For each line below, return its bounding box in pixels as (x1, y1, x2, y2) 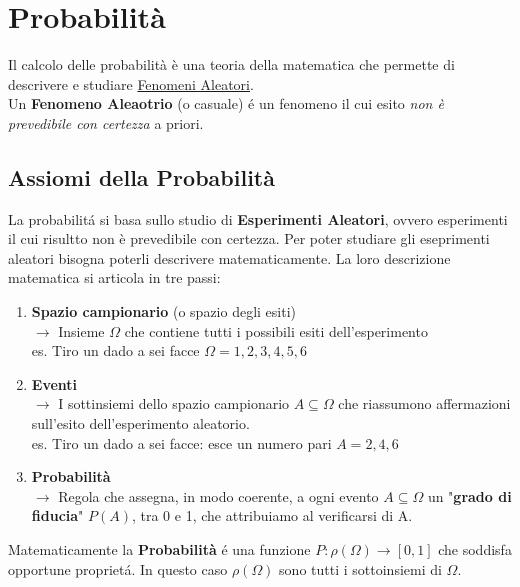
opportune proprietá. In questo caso (8, 558, 228, 579)
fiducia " (31, 505, 84, 526)
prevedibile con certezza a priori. (8, 112, 204, 133)
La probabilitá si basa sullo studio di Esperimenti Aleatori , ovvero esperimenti (8, 208, 508, 229)
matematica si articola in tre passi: (8, 267, 221, 288)
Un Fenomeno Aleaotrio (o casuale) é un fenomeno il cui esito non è (8, 93, 444, 114)
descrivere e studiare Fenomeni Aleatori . (8, 73, 254, 94)
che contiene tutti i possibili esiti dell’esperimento (124, 320, 428, 341)
